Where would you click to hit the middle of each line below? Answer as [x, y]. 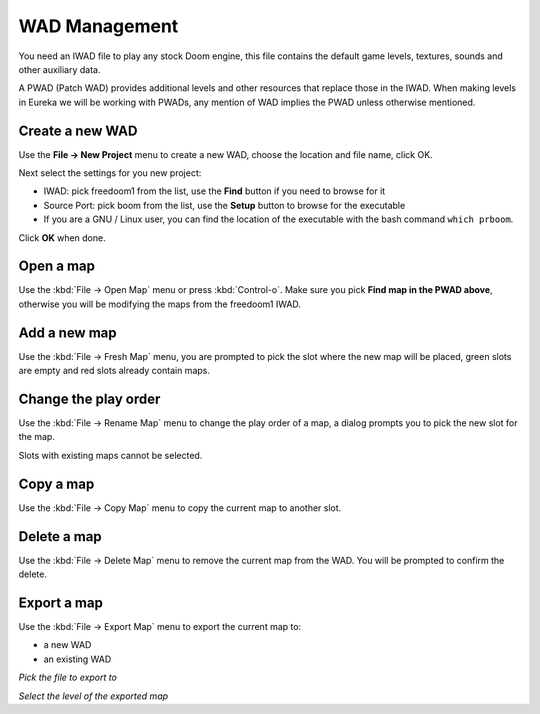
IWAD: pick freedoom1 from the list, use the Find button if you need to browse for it [214, 191]
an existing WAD [77, 659]
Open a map [56, 266]
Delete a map [60, 536]
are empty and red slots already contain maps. [114, 371]
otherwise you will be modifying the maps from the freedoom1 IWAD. [160, 304]
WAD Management [98, 26]
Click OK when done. [62, 237]
